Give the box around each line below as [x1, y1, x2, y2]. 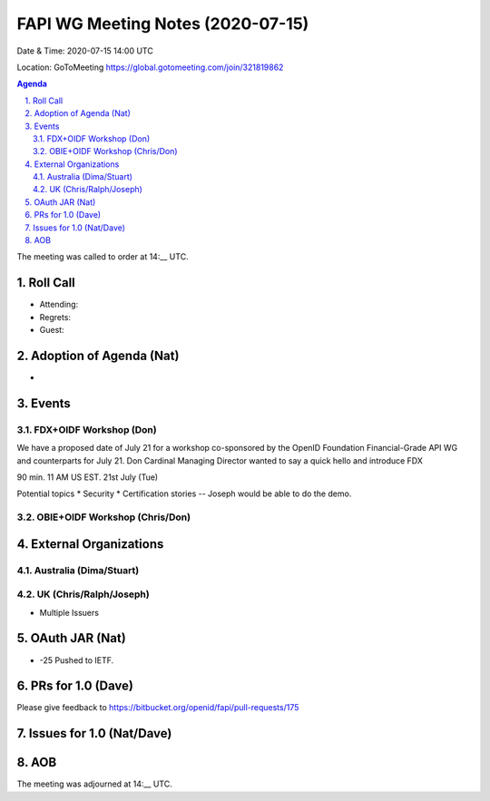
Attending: [39, 299, 79, 310]
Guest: [39, 325, 64, 336]
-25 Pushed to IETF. [39, 654, 114, 666]
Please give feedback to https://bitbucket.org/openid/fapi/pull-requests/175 [16, 702, 299, 713]
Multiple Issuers [39, 607, 100, 618]
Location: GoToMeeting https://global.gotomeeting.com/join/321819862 [16, 62, 284, 73]
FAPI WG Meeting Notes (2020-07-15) [16, 14, 309, 34]
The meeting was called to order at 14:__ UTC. [16, 251, 190, 262]
